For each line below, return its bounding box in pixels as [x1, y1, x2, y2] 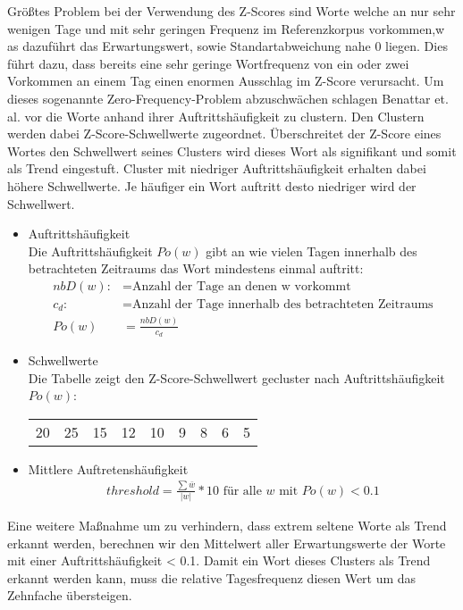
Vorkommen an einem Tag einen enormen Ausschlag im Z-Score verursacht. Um [7, 71, 444, 90]
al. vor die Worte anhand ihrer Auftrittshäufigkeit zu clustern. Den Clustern [7, 106, 425, 125]
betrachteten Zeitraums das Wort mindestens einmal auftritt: [28, 259, 364, 278]
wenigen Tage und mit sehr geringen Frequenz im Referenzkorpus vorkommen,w [7, 19, 445, 38]
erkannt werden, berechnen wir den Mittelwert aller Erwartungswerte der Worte [7, 533, 446, 552]
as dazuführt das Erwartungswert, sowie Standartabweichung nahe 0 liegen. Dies [7, 37, 448, 55]
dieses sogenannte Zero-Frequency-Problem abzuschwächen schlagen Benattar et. [7, 88, 449, 107]
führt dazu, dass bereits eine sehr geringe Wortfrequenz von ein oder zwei [7, 54, 409, 72]
